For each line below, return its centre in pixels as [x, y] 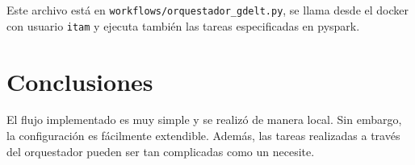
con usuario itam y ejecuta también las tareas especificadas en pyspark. [183, 25]
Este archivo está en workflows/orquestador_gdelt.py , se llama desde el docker [208, 10]
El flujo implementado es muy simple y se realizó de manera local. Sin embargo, [204, 120]
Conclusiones [80, 81]
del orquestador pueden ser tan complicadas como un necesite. [161, 151]
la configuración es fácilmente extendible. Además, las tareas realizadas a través [203, 136]
